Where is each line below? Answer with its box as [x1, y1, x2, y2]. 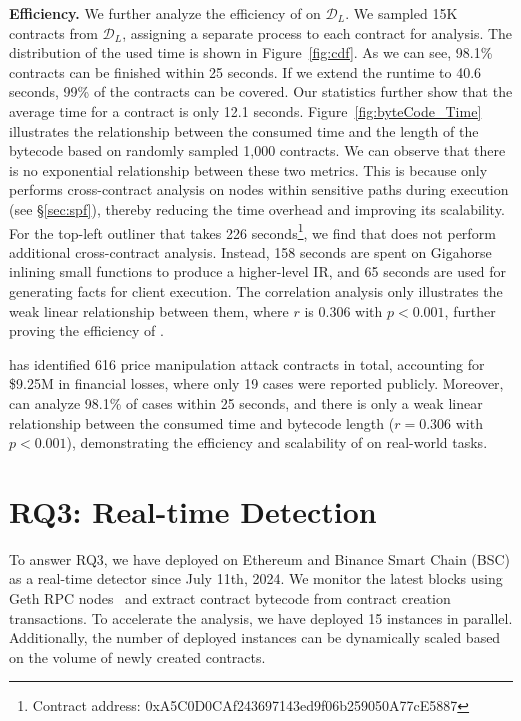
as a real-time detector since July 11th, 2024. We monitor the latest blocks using [9, 568, 503, 589]
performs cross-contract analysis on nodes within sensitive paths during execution [9, 179, 509, 200]
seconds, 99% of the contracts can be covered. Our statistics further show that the [9, 81, 513, 102]
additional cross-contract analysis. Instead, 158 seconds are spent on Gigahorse [9, 241, 492, 262]
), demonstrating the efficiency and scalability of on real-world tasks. [66, 432, 488, 453]
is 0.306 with [304, 300, 383, 321]
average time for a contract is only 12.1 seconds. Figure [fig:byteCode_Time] [9, 100, 482, 121]
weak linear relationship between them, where [9, 300, 289, 321]
